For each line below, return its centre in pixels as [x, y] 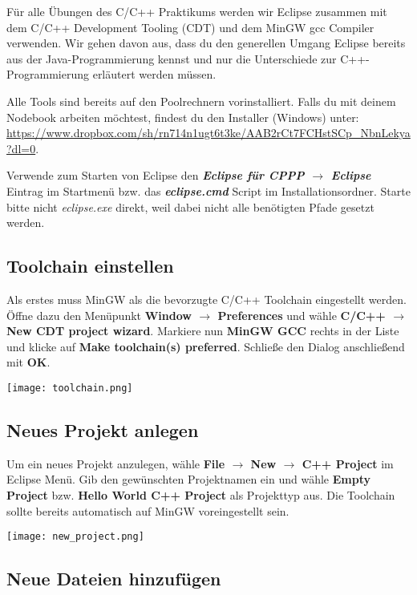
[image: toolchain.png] [70, 388]
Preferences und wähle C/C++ [302, 315]
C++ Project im [348, 463]
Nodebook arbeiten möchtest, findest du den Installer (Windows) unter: [183, 117]
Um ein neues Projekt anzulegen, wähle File [116, 463]
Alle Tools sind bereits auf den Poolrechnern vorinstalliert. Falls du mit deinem [201, 101]
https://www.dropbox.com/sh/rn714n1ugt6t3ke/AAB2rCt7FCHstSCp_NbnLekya [208, 133]
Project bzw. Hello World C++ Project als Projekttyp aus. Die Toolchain [201, 494]
